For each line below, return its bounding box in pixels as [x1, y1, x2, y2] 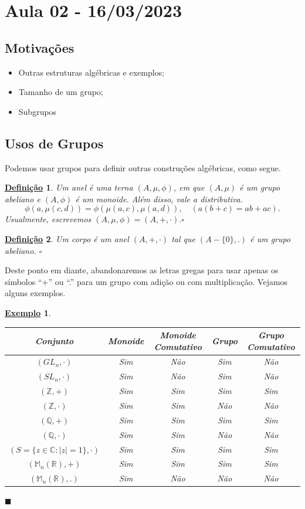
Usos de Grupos [5, 134, 104, 152]
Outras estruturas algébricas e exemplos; [18, 66, 165, 78]
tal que [171, 232, 195, 245]
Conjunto [35, 334, 74, 347]
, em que [173, 181, 205, 194]
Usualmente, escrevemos [5, 213, 91, 225]
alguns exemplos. [5, 287, 66, 299]
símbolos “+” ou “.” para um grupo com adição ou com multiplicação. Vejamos [5, 275, 288, 287]
